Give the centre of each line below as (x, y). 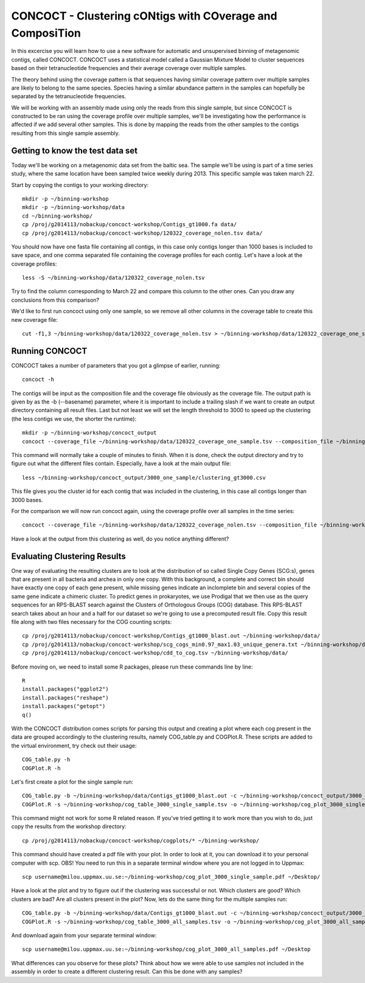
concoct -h (38, 380)
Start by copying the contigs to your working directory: (80, 185)
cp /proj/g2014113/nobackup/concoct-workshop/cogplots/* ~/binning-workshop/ (141, 840)
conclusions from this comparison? (55, 300)
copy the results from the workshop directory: (69, 826)
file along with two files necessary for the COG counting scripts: (92, 622)
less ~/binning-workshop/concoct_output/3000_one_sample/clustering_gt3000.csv (144, 477)
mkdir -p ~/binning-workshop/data (73, 208)
